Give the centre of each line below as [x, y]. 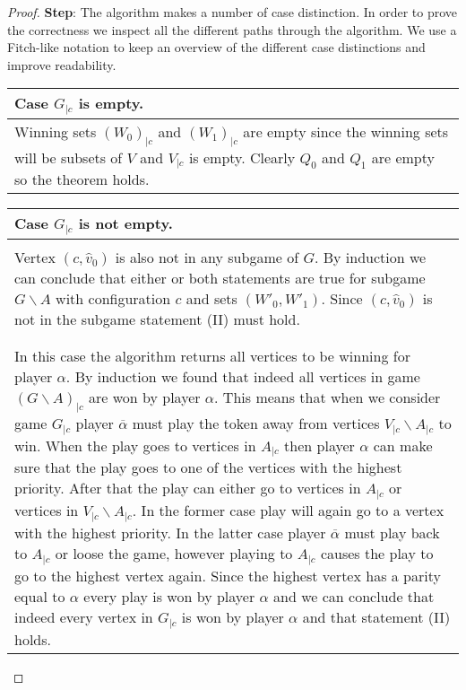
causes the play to [377, 554]
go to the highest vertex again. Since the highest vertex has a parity [228, 576]
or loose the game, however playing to [174, 554]
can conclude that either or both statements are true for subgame [220, 278]
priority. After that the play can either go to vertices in [188, 488]
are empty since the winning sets [346, 132]
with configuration [113, 299]
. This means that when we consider [328, 397]
